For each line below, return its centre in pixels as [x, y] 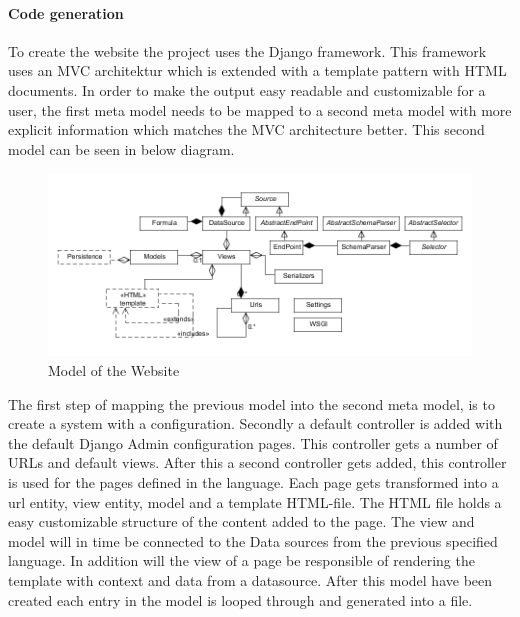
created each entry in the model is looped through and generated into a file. [240, 599]
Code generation [66, 12]
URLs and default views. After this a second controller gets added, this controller [257, 462]
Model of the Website [114, 370]
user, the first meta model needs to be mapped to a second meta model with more [260, 109]
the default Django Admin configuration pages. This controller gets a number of [253, 442]
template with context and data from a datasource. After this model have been [250, 579]
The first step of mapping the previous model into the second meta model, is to [251, 403]
